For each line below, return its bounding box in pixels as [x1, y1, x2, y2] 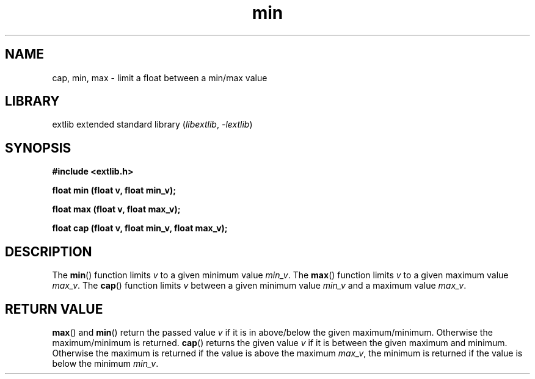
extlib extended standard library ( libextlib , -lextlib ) [52, 119, 253, 130]
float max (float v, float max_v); [52, 204, 181, 215]
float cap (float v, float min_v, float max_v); [52, 223, 228, 234]
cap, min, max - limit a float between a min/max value [52, 72, 267, 83]
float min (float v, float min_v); [52, 185, 176, 196]
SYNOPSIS [5, 140, 71, 156]
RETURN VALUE [5, 301, 103, 317]
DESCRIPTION [5, 244, 92, 259]
